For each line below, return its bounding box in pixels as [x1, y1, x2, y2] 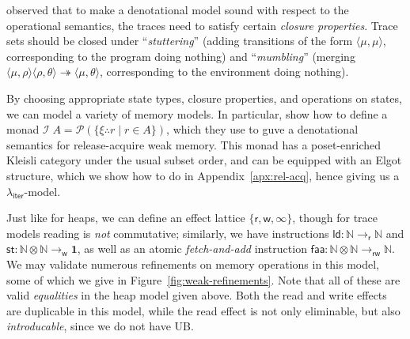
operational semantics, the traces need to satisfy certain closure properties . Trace [6, 17, 398, 33]
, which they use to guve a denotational [166, 121, 359, 137]
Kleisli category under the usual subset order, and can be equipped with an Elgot [6, 152, 402, 168]
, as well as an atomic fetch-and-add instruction [77, 240, 307, 257]
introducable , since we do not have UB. [6, 318, 194, 334]
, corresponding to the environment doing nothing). [99, 63, 349, 80]
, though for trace [292, 209, 378, 226]
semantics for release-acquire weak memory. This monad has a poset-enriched [6, 136, 382, 153]
